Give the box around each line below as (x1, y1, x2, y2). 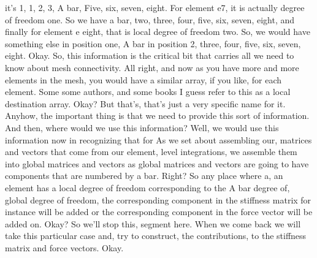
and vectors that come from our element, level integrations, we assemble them (5, 145, 297, 158)
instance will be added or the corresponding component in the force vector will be (5, 205, 313, 218)
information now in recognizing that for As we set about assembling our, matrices (5, 133, 312, 146)
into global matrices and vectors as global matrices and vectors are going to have (5, 157, 309, 170)
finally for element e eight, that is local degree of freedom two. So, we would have (5, 25, 310, 38)
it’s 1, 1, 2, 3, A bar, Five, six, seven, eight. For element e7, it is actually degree (5, 1, 305, 13)
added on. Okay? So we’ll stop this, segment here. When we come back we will (5, 217, 301, 230)
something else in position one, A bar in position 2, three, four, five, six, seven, (5, 37, 301, 50)
